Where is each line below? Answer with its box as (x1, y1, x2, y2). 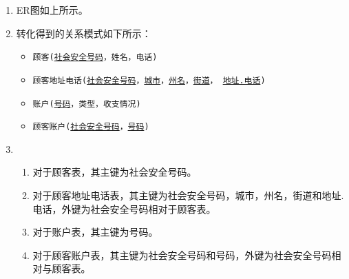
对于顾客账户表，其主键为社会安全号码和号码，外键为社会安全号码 (32, 247, 332, 262)
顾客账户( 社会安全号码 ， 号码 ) (32, 122, 149, 132)
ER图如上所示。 (16, 3, 88, 17)
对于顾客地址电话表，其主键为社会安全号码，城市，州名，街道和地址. (32, 188, 344, 202)
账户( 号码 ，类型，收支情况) (32, 99, 141, 109)
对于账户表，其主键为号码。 (32, 225, 158, 239)
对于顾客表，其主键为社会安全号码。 (32, 165, 197, 179)
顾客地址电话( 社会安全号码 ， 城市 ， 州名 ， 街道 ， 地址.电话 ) (32, 75, 266, 85)
